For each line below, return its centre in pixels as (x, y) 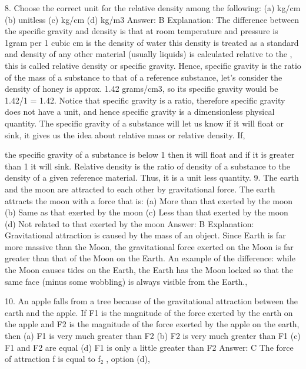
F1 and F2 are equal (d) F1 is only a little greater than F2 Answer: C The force (149, 347)
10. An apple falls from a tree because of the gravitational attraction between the (152, 301)
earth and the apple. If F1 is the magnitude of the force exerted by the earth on (149, 312)
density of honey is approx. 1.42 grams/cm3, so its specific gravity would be (142, 89)
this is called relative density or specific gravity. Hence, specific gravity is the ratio (153, 65)
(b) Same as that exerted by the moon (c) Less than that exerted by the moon (147, 212)
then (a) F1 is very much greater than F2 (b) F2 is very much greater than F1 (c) (153, 336)
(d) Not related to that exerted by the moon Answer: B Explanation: (129, 223)
